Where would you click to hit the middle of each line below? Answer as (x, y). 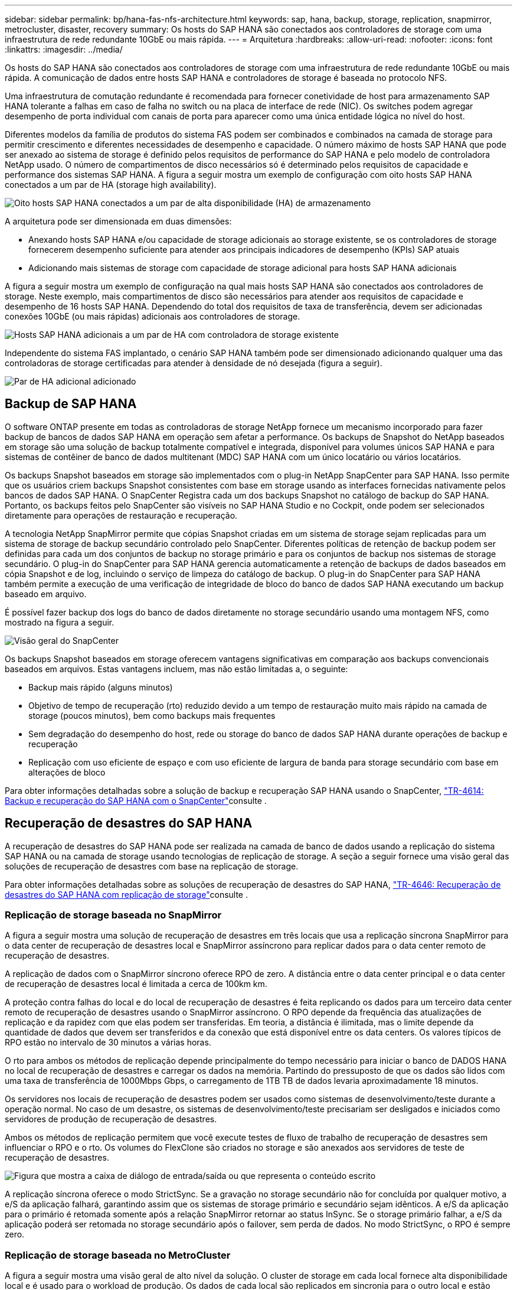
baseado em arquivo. (46, 594)
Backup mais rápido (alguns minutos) (101, 687)
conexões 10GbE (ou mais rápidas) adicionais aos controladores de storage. (153, 316)
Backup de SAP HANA (71, 404)
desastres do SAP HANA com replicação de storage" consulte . (126, 894)
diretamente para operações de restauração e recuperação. (121, 515)
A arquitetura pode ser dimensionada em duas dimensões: (118, 221)
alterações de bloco (67, 772)
